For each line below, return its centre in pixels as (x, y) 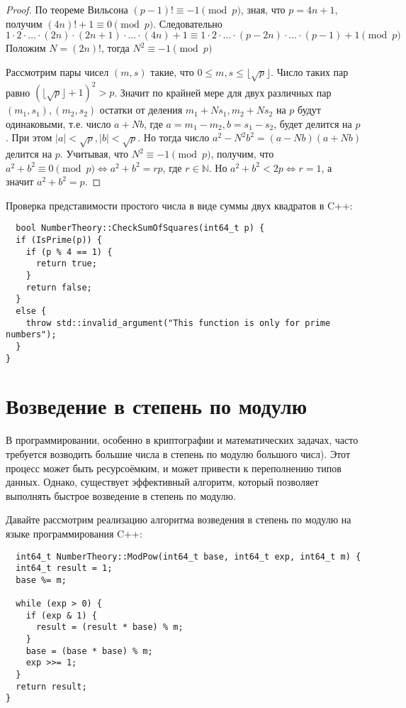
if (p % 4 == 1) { (69, 252)
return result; (51, 686)
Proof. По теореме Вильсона (67, 9)
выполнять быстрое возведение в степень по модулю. (121, 495)
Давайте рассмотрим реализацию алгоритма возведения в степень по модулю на (179, 519)
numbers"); (31, 335)
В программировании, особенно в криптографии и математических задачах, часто (182, 440)
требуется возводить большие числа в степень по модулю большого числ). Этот (178, 453)
